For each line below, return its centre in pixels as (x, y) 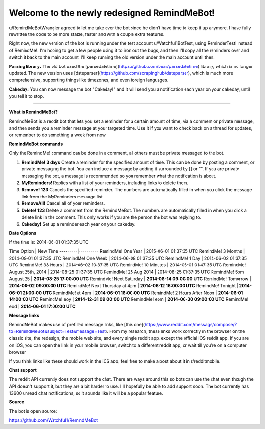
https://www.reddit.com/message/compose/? (191, 325)
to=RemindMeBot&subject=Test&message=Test (57, 331)
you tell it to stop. (26, 96)
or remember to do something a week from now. (58, 135)
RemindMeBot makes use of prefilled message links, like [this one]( (77, 325)
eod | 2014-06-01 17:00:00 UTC (42, 306)
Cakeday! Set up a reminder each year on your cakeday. (79, 224)
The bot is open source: (33, 411)
